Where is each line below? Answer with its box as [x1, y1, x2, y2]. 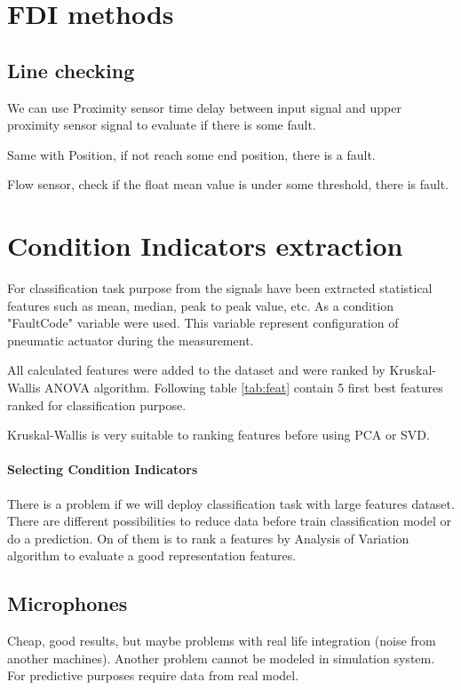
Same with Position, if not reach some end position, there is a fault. [7, 145, 376, 163]
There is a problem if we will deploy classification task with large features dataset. [7, 494, 455, 512]
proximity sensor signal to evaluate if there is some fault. [7, 115, 316, 134]
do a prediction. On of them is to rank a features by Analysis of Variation [7, 528, 409, 547]
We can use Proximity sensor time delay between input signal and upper [7, 98, 401, 116]
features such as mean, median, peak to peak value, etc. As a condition [7, 296, 394, 314]
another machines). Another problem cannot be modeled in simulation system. [7, 648, 435, 667]
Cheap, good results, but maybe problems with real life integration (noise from [7, 631, 436, 650]
